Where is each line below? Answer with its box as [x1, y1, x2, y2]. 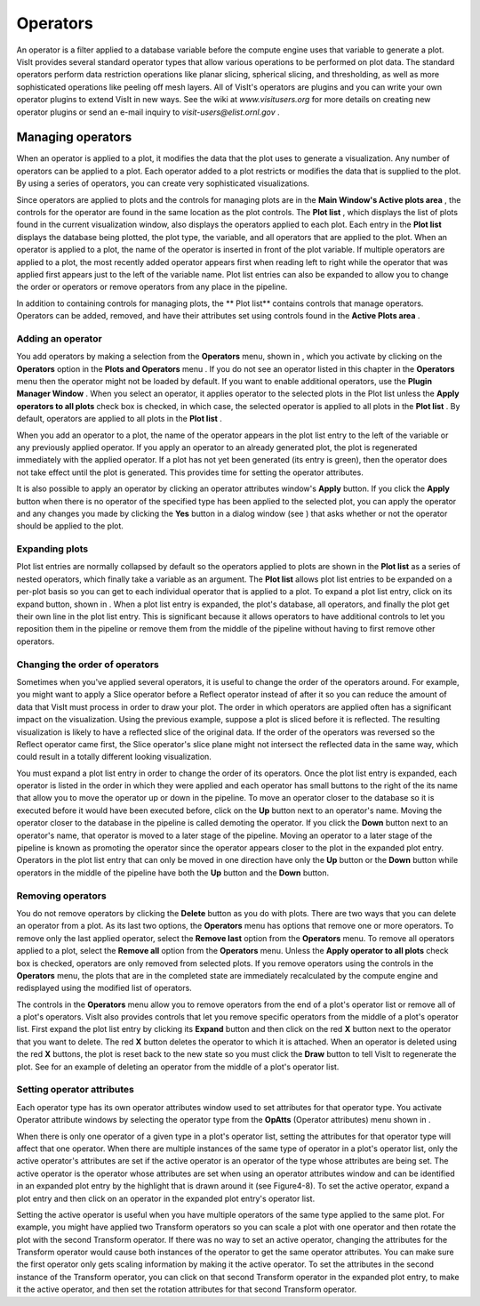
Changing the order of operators [16, 658, 159, 671]
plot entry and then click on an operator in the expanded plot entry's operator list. [16, 1193, 316, 1204]
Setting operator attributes [16, 1084, 135, 1096]
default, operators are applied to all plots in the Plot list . [16, 414, 222, 424]
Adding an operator [16, 332, 102, 344]
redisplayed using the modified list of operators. [16, 983, 193, 994]
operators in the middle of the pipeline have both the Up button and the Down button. [16, 867, 329, 878]
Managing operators [16, 130, 132, 145]
